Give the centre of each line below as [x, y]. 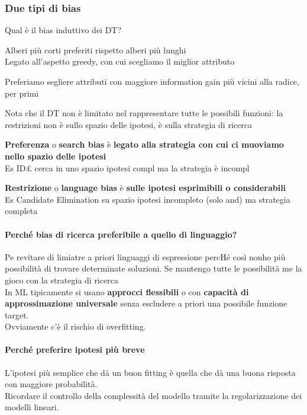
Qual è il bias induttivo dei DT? [63, 30]
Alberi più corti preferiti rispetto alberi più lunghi [96, 50]
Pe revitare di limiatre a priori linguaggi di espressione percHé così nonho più [145, 256]
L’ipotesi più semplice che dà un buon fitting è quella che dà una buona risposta [150, 372]
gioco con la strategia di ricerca [62, 280]
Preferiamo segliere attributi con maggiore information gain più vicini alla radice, [152, 81]
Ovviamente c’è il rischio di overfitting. [75, 326]
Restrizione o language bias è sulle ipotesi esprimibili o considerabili [146, 188]
